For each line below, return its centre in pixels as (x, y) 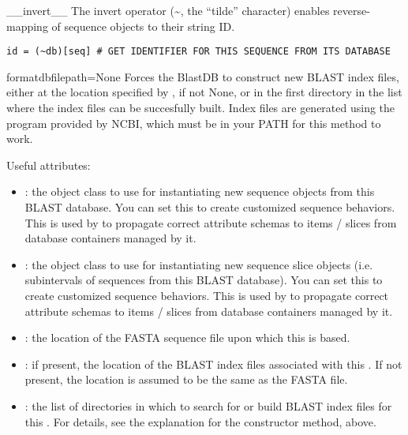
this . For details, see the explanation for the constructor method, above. (200, 421)
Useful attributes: (49, 165)
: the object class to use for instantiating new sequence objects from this (200, 191)
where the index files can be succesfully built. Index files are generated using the (201, 108)
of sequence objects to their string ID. (143, 26)
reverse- (352, 10)
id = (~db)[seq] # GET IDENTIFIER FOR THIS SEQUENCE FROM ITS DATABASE (198, 52)
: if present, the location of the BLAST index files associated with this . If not (213, 364)
